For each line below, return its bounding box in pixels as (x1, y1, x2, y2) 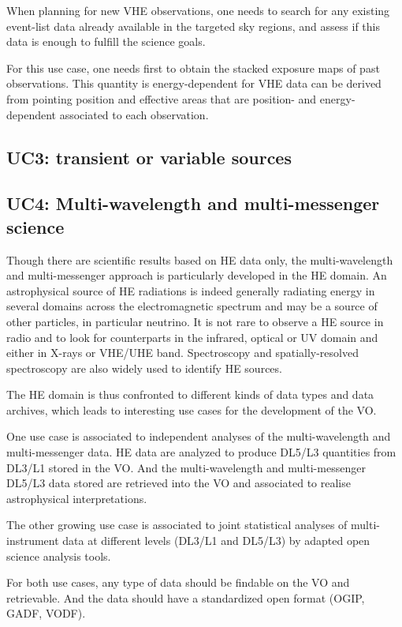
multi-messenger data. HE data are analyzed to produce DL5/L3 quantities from (6, 444, 396, 460)
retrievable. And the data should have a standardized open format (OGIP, (6, 589, 365, 606)
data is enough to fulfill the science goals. (6, 33, 206, 50)
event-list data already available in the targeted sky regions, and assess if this (6, 17, 380, 34)
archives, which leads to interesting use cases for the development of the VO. (6, 401, 377, 418)
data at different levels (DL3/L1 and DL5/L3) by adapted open (62, 532, 370, 549)
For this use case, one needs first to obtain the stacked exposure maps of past (6, 59, 380, 76)
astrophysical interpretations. (6, 490, 147, 506)
